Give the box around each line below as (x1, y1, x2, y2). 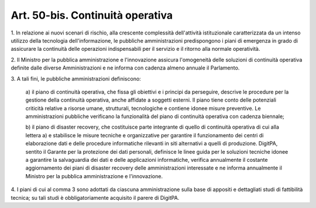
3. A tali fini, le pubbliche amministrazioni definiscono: (11, 75, 142, 82)
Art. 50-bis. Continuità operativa (11, 9, 173, 22)
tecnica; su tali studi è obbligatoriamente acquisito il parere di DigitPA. (11, 194, 180, 201)
